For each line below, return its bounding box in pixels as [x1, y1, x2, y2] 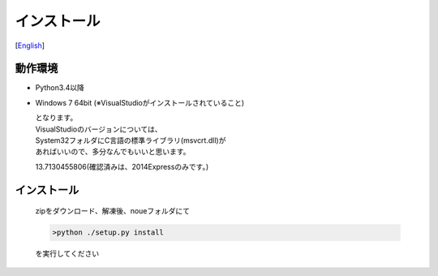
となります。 [35, 113, 78, 123]
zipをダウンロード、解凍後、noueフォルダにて [35, 206, 191, 216]
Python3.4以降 [35, 83, 84, 93]
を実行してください [35, 248, 100, 259]
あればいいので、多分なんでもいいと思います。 [35, 147, 191, 157]
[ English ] [15, 41, 45, 50]
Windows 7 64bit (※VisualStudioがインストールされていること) [35, 97, 245, 107]
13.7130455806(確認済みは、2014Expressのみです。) [35, 162, 209, 171]
